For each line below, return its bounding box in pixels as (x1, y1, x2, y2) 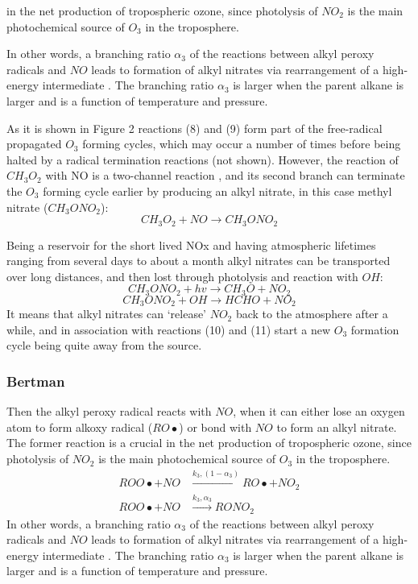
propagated (6, 135, 62, 152)
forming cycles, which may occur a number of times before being (82, 135, 401, 152)
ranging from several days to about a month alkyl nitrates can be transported (6, 252, 391, 269)
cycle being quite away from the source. (6, 337, 202, 354)
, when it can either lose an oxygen (233, 403, 405, 420)
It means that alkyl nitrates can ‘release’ (6, 305, 207, 322)
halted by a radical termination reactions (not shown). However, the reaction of (6, 151, 399, 168)
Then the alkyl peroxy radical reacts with (6, 403, 212, 420)
